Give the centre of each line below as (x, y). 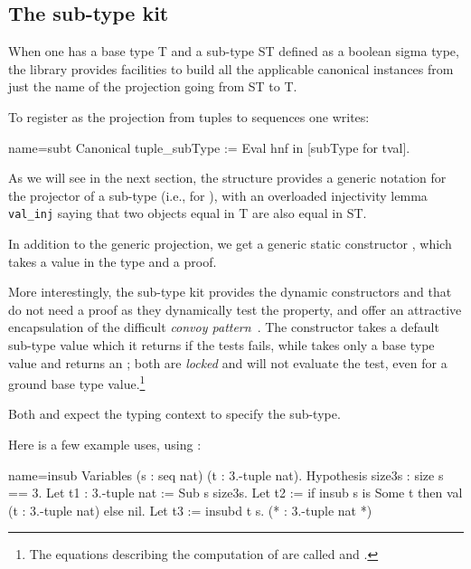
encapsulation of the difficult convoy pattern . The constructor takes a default (224, 327)
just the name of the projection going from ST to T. (153, 86)
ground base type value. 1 (77, 382)
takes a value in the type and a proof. (113, 261)
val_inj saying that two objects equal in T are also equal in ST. (188, 213)
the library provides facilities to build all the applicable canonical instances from (231, 68)
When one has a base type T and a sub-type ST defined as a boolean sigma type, (234, 51)
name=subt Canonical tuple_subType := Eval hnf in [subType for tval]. (209, 147)
